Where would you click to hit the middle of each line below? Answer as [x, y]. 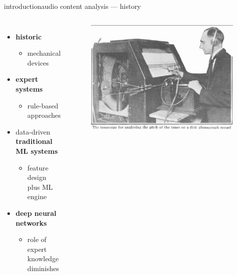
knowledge [43, 258]
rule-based [43, 105]
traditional [34, 141]
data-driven [33, 131]
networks [31, 223]
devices [38, 62]
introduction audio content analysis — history [73, 6]
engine [37, 196]
